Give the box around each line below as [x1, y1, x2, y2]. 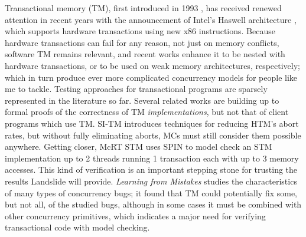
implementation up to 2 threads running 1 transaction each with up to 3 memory [5, 152, 299, 164]
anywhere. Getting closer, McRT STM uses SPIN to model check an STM [5, 140, 272, 153]
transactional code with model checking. [5, 221, 150, 233]
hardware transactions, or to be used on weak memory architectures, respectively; [5, 59, 300, 71]
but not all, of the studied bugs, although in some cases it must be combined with [5, 198, 302, 210]
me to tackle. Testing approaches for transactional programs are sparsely [5, 83, 268, 95]
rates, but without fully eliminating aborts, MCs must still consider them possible [5, 129, 301, 141]
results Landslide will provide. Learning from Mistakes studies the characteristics [5, 175, 297, 187]
